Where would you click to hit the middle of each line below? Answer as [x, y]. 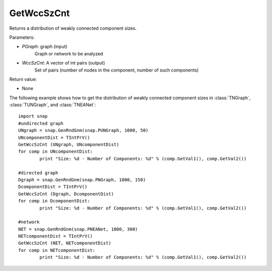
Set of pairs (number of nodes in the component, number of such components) [117, 70]
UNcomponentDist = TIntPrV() [54, 138]
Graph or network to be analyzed [69, 53]
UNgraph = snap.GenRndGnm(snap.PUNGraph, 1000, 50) [83, 130]
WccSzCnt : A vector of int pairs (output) [63, 63]
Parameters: [22, 37]
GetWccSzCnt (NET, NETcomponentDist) [65, 243]
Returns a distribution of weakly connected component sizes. [73, 28]
